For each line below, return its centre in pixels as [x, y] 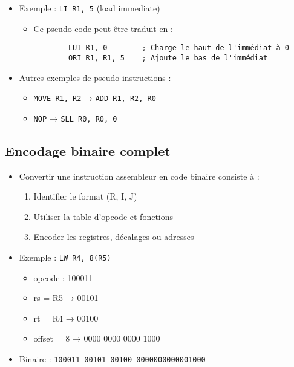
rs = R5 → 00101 [66, 298]
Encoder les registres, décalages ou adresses [114, 237]
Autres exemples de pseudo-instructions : [95, 77]
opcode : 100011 [63, 277]
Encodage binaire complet [88, 150]
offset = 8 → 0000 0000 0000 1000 [97, 338]
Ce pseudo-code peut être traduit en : [103, 28]
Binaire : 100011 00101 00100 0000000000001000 [112, 359]
